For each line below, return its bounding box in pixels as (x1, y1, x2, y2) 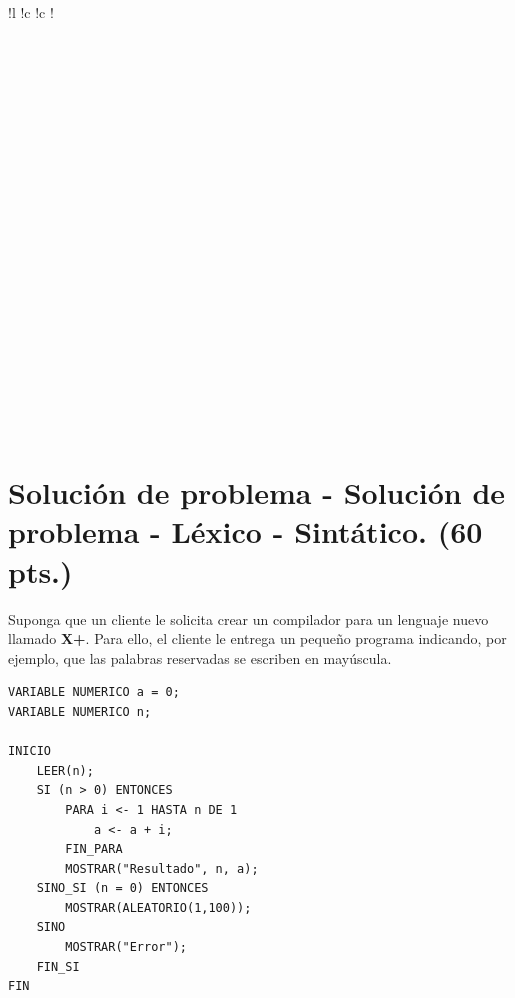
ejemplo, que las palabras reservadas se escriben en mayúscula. (8, 647, 392, 668)
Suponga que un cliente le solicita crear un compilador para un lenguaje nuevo (8, 608, 489, 629)
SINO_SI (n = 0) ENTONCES (36, 881, 209, 896)
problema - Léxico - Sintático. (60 (8, 511, 483, 552)
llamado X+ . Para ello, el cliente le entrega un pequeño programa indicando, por (8, 628, 507, 649)
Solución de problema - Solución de (8, 472, 506, 513)
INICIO (8, 744, 51, 759)
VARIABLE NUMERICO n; (8, 704, 152, 719)
